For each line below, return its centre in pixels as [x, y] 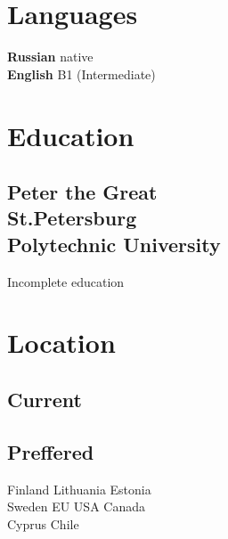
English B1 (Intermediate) [81, 73]
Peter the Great [82, 192]
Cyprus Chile [43, 523]
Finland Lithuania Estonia [79, 489]
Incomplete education [66, 281]
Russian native [50, 57]
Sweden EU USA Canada [76, 506]
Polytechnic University [114, 244]
